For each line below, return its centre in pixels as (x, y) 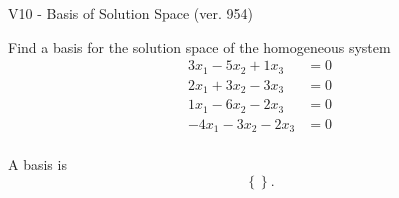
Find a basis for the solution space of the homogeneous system (199, 46)
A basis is (37, 164)
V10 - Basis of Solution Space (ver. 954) (130, 13)
